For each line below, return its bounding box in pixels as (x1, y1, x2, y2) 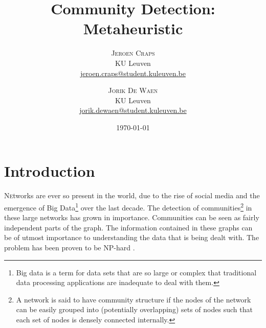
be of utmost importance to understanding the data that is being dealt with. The (4, 232, 259, 243)
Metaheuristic (83, 18, 183, 39)
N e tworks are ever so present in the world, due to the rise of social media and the (4, 190, 260, 201)
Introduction (4, 160, 95, 181)
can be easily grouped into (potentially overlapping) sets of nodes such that (16, 304, 253, 315)
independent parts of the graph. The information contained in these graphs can (4, 222, 253, 232)
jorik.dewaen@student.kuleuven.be (79, 105, 187, 115)
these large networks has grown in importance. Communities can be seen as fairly (4, 212, 259, 223)
